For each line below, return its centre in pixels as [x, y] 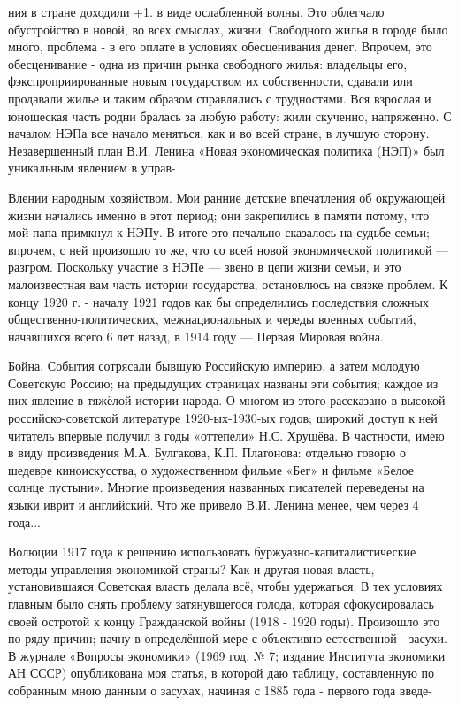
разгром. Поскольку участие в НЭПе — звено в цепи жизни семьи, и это [205, 267]
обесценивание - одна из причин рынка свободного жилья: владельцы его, [208, 63]
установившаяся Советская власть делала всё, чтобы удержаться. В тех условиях [225, 586]
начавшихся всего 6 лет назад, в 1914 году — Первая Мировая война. [196, 336]
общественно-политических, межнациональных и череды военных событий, [212, 319]
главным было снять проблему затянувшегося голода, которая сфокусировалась [221, 603]
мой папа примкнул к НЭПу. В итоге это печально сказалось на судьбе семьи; [219, 232]
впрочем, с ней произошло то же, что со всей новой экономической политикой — [229, 249]
